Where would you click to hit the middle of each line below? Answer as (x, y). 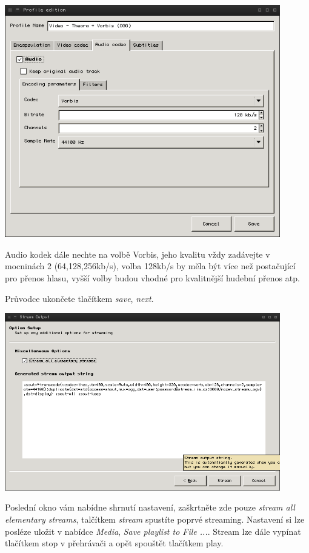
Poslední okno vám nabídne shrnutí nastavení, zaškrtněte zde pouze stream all (150, 507)
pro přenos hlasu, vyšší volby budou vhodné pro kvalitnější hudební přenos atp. (152, 277)
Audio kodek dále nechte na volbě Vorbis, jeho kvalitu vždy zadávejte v (138, 254)
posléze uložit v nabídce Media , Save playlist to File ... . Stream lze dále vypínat (153, 531)
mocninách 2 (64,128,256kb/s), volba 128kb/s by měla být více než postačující (150, 266)
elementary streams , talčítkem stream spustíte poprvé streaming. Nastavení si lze (155, 519)
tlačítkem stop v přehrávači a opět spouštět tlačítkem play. (114, 543)
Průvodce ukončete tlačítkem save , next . (79, 298)
